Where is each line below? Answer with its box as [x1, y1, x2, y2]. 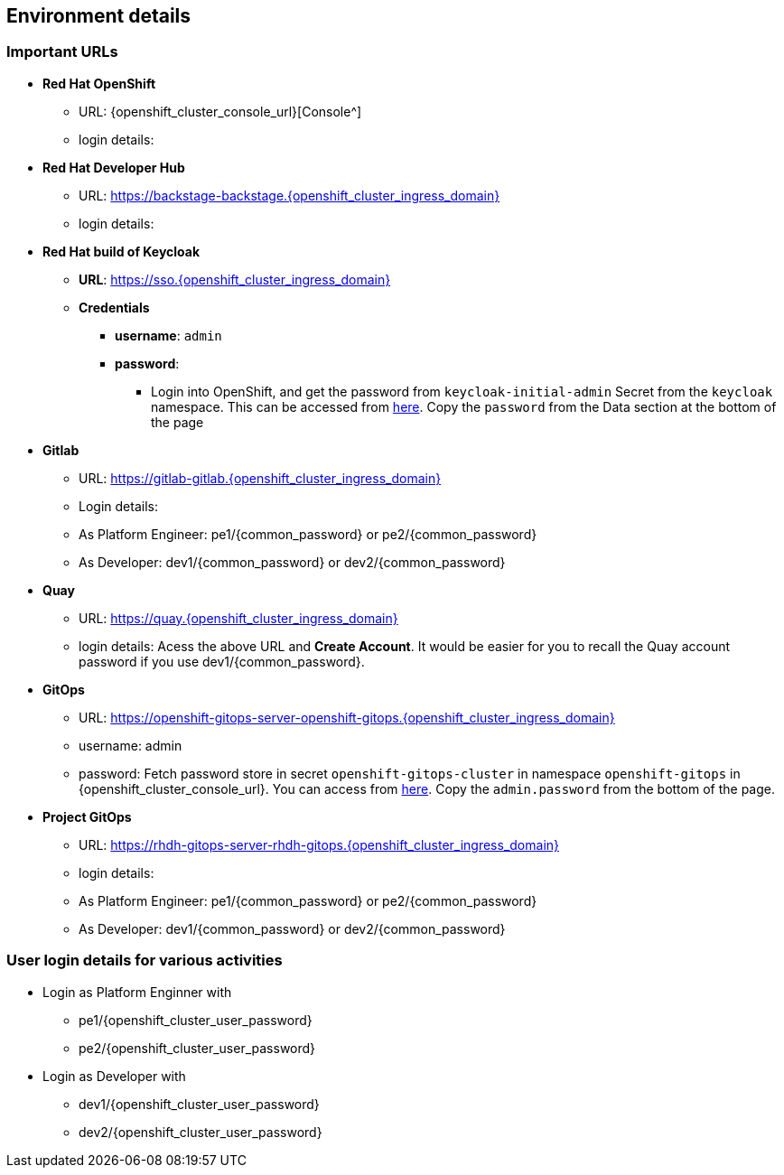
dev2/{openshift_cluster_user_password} [79, 1124, 322, 1140]
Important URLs [6, 42, 118, 61]
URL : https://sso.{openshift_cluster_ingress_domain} [79, 271, 391, 287]
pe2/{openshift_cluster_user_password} [79, 1040, 316, 1056]
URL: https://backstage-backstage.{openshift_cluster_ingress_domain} [79, 187, 500, 203]
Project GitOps [42, 808, 132, 825]
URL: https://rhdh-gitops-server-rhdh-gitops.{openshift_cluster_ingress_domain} [79, 836, 560, 853]
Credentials [79, 299, 150, 315]
